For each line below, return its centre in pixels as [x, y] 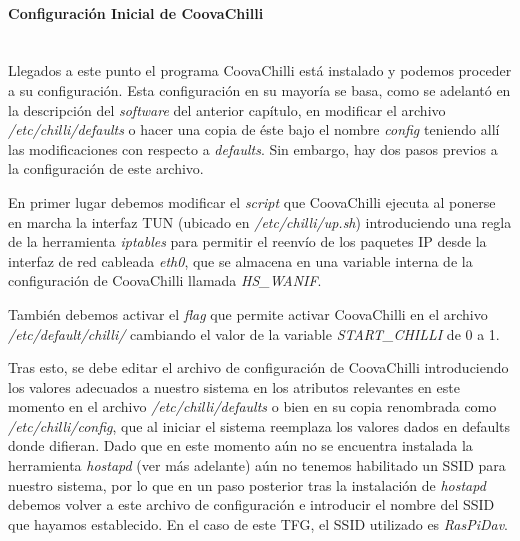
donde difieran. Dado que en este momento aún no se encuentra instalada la [240, 445]
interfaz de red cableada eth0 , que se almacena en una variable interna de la [240, 260]
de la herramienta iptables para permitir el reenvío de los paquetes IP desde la [247, 241]
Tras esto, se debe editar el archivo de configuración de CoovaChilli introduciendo [258, 367]
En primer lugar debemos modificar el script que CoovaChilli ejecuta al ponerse [252, 201]
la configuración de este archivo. [106, 168]
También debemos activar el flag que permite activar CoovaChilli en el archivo [248, 313]
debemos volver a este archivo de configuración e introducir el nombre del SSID [251, 504]
